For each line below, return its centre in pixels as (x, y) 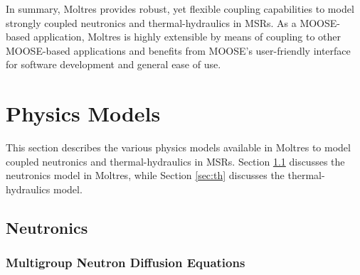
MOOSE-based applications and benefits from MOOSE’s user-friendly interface (178, 50)
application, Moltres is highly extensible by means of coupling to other (187, 37)
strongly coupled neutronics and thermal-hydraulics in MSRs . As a (151, 22)
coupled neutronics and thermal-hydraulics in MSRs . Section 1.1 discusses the (175, 161)
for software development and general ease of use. (113, 64)
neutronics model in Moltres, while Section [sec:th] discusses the (145, 175)
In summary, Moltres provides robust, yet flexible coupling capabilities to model (180, 9)
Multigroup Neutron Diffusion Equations (126, 263)
